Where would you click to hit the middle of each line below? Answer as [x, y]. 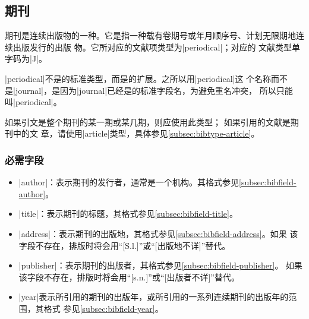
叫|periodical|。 [33, 102]
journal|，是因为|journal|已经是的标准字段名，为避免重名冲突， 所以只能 [154, 90]
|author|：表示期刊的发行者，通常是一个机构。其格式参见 [129, 182]
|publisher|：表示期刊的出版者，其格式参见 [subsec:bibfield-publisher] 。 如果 [161, 265]
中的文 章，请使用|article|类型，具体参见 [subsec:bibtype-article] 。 [136, 133]
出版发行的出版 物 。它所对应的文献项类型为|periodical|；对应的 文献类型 [152, 47]
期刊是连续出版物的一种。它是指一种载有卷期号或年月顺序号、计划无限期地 [150, 35]
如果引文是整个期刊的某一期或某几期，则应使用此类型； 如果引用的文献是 [148, 121]
